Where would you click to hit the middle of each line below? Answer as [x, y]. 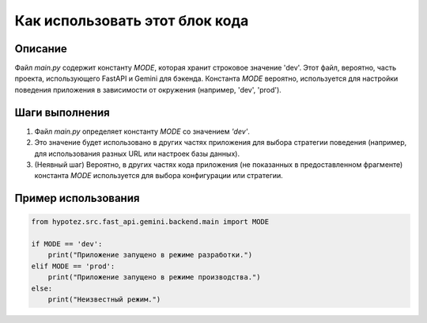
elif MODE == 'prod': [73, 266]
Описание [41, 49]
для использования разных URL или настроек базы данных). [137, 154]
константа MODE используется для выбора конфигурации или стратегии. [159, 176]
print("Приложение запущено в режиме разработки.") [150, 255]
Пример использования [77, 198]
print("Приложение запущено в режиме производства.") [154, 277]
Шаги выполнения [62, 112]
